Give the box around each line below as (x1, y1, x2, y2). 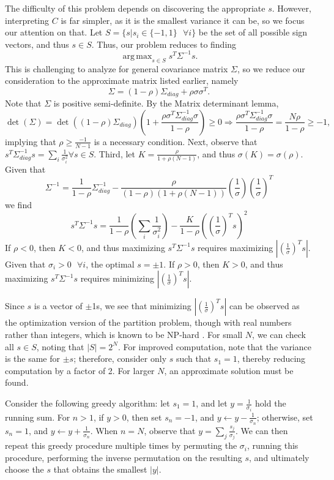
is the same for (5, 352, 61, 365)
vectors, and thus (5, 37, 69, 50)
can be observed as (229, 299, 300, 312)
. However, (272, 2, 311, 14)
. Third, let (94, 147, 135, 160)
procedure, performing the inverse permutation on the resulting (5, 451, 242, 463)
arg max (122, 51, 152, 61)
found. (5, 376, 29, 389)
